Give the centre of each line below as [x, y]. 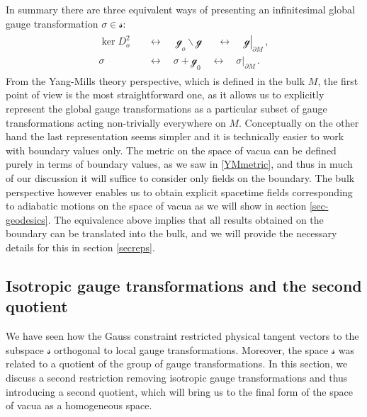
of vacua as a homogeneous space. [79, 405]
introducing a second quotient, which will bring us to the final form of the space [179, 391]
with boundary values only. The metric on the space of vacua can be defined [171, 150]
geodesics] [27, 219]
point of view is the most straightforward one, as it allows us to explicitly [165, 95]
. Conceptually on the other [299, 122]
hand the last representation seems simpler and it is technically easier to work [175, 136]
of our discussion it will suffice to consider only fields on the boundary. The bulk [180, 178]
